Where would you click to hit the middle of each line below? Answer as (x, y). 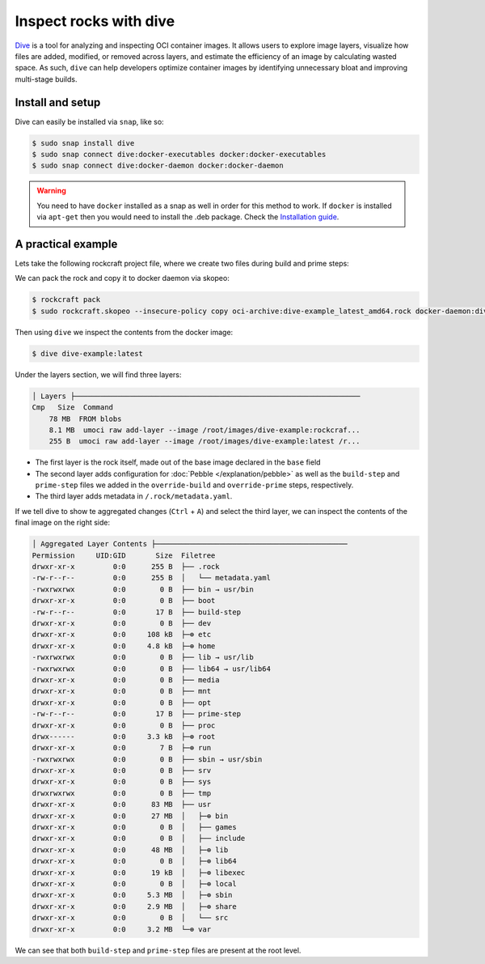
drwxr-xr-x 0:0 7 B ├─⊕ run (122, 748)
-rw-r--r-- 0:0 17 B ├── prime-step (137, 714)
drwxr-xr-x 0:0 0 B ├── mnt (122, 691)
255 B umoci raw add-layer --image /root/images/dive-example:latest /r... (205, 442)
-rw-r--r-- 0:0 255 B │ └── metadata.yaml (151, 578)
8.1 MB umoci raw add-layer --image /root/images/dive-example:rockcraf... (205, 430)
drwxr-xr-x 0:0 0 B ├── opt (122, 703)
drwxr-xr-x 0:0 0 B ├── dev (122, 623)
